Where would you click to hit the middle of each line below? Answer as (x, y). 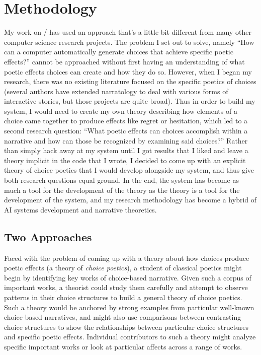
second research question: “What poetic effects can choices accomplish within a (126, 131)
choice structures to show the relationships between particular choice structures (126, 327)
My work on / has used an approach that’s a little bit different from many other (128, 32)
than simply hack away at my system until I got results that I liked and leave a (126, 150)
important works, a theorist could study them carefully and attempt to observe (126, 287)
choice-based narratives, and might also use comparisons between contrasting (123, 317)
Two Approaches (48, 236)
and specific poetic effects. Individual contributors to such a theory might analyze (130, 337)
